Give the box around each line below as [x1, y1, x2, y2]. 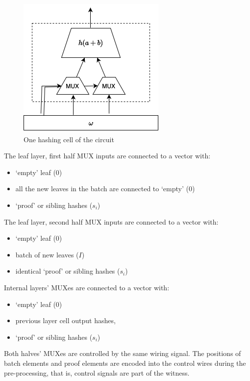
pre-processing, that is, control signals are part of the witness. [4, 367, 190, 378]
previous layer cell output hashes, [15, 315, 116, 326]
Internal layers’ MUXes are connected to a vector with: [4, 282, 170, 292]
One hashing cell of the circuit [24, 134, 114, 144]
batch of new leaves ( [15, 249, 79, 259]
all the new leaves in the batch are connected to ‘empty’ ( [15, 183, 189, 194]
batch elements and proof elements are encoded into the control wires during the [4, 357, 246, 368]
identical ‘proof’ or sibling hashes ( [15, 266, 120, 276]
